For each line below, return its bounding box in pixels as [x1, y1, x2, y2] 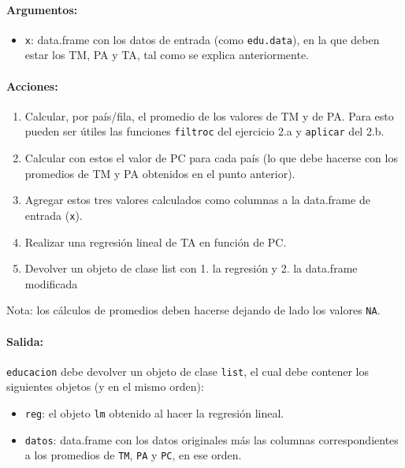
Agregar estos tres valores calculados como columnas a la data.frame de [24, 191, 370, 208]
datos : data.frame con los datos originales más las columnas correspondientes [24, 431, 399, 448]
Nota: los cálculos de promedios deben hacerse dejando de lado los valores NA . [6, 302, 381, 318]
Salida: [6, 332, 43, 349]
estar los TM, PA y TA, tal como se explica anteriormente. [24, 46, 310, 63]
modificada [24, 275, 78, 292]
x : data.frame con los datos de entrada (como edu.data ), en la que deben [24, 31, 380, 47]
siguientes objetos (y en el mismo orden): [6, 378, 204, 395]
